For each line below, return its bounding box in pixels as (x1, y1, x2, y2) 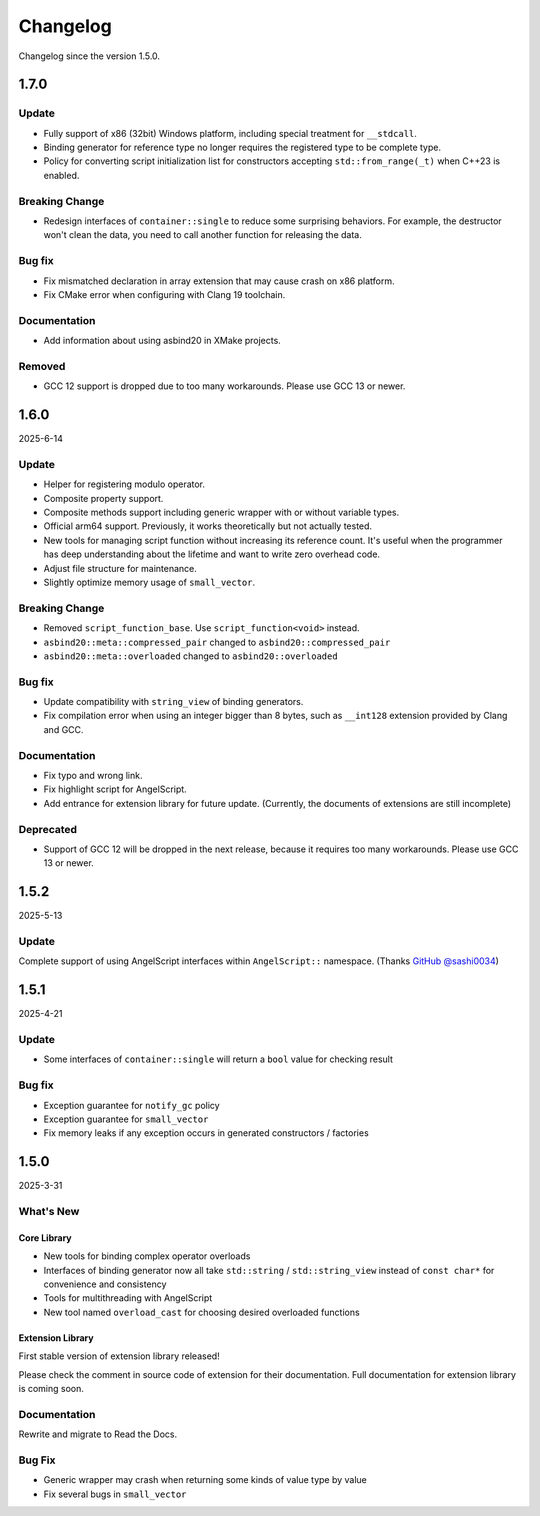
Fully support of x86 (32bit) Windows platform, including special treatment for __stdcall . (43, 127, 417, 139)
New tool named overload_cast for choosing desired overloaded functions (43, 1306, 360, 1318)
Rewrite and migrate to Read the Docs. (18, 1428, 178, 1440)
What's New (18, 1204, 80, 1218)
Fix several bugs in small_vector (43, 1488, 187, 1500)
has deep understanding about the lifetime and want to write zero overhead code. (43, 548, 380, 560)
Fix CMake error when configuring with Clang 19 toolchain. (43, 288, 286, 300)
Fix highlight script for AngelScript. (43, 783, 187, 795)
